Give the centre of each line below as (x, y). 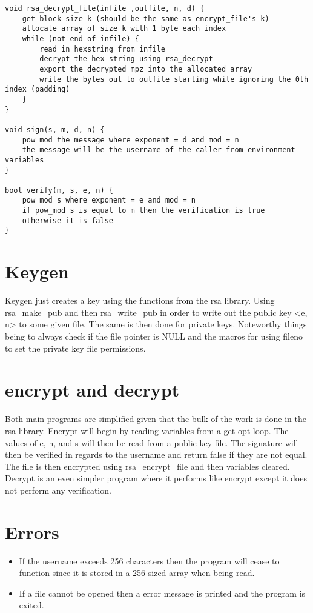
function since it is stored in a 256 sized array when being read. (137, 573)
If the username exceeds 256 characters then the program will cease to (149, 561)
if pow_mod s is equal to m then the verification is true (143, 211)
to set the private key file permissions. (75, 348)
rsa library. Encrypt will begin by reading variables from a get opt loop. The (147, 430)
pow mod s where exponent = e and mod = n (109, 200)
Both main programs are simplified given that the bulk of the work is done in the (156, 419)
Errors (32, 531)
